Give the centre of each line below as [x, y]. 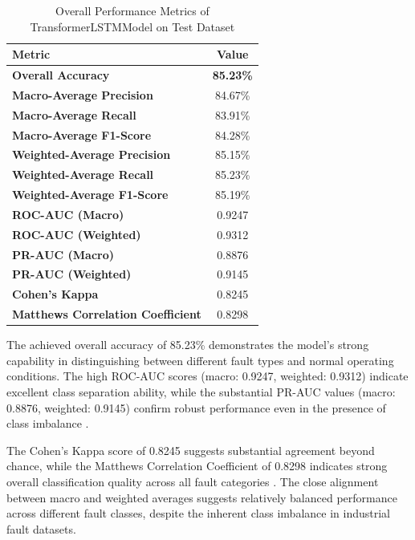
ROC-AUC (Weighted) [77, 234]
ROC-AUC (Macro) [68, 214]
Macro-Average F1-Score [82, 134]
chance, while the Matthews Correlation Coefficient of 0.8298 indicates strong [197, 466]
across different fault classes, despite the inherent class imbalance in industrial [198, 513]
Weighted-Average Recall [83, 175]
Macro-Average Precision [83, 94]
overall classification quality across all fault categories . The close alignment [193, 481]
